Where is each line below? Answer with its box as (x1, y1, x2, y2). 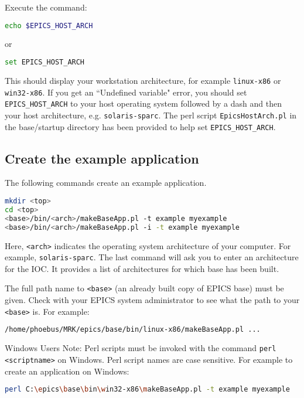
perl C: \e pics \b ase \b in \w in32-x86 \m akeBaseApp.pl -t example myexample (5, 385, 290, 394)
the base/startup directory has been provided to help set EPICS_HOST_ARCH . (5, 120, 276, 132)
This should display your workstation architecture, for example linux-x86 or (5, 74, 281, 86)
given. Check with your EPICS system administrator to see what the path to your (5, 294, 300, 306)
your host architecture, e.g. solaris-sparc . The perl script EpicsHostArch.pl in (5, 108, 297, 121)
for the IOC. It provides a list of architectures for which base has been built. (5, 262, 279, 274)
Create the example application (5, 149, 199, 167)
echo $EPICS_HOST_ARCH (5, 21, 93, 30)
